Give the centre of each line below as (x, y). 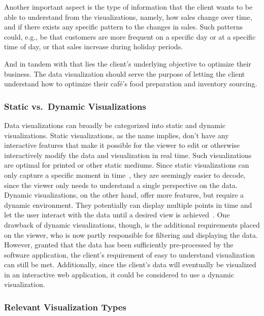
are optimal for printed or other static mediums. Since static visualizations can (127, 165)
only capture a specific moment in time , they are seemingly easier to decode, (125, 175)
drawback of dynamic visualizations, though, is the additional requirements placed (132, 224)
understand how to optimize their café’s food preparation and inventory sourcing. (131, 84)
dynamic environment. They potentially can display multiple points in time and (128, 204)
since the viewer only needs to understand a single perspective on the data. (121, 185)
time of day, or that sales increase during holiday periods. (94, 46)
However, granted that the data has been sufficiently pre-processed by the (119, 245)
